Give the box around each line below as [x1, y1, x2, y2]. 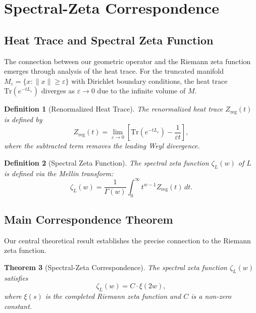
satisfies [4, 272, 28, 283]
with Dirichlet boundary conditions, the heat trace [71, 75, 228, 86]
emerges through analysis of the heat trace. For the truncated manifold [4, 66, 224, 76]
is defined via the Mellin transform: [4, 168, 114, 178]
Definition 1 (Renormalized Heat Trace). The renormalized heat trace [4, 103, 223, 114]
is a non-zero [191, 291, 231, 301]
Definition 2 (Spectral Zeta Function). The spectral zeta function [4, 158, 209, 168]
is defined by [4, 114, 42, 124]
